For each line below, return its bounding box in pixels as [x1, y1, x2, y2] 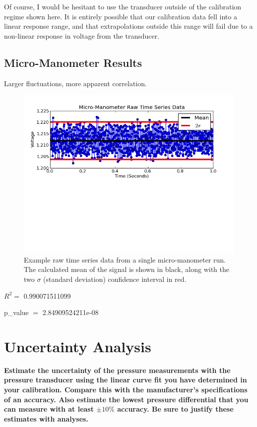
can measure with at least [4, 404, 94, 414]
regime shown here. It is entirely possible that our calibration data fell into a [4, 11, 237, 21]
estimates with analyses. [4, 413, 88, 424]
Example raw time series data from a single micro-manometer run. [24, 254, 226, 265]
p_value [4, 307, 29, 318]
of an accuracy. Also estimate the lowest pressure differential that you [4, 394, 249, 404]
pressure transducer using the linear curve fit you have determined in [4, 374, 247, 385]
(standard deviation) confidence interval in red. [43, 273, 187, 284]
